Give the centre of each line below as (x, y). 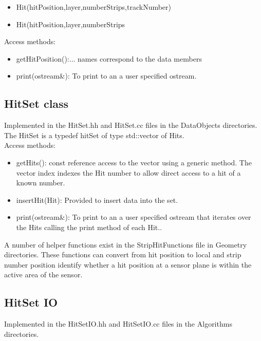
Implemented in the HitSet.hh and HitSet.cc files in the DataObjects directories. (131, 125)
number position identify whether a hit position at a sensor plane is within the (128, 264)
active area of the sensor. (43, 274)
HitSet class (36, 103)
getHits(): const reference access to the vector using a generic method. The (134, 162)
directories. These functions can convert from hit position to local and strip (123, 254)
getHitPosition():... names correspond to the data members (109, 58)
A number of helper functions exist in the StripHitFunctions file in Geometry (126, 244)
